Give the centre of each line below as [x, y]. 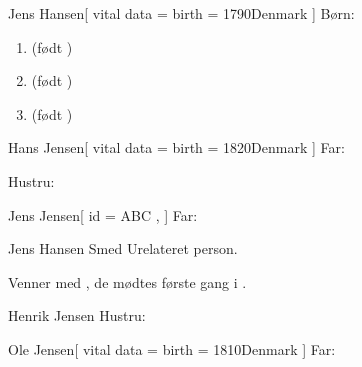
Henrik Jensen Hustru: [77, 315]
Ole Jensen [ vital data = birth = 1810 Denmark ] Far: [172, 348]
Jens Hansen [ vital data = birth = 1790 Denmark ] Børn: [181, 13]
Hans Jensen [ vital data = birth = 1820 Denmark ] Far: [176, 147]
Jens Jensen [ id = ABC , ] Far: [103, 214]
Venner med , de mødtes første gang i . [127, 281]
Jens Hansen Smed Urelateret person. [123, 248]
